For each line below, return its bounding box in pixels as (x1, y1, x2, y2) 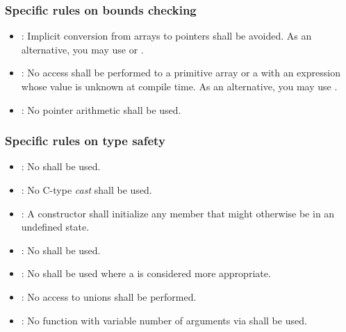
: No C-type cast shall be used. (21, 183, 152, 197)
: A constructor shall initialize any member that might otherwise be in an (21, 206, 335, 220)
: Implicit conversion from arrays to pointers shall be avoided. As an (21, 28, 312, 43)
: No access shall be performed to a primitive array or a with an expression (21, 65, 340, 80)
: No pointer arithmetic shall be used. (21, 102, 181, 117)
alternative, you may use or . (21, 42, 144, 56)
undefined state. (21, 219, 90, 234)
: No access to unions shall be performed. (21, 289, 197, 304)
